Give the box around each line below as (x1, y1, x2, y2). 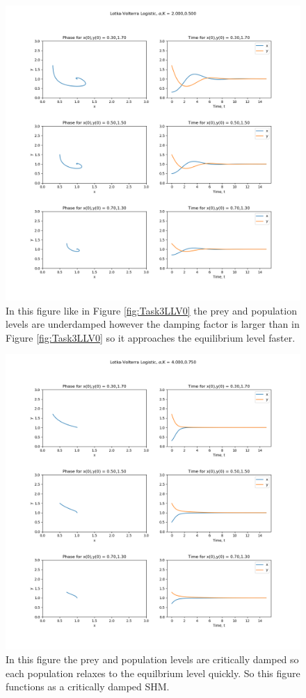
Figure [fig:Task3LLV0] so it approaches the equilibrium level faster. (6, 330, 296, 344)
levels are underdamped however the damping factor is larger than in (6, 317, 300, 331)
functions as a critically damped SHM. (6, 679, 170, 694)
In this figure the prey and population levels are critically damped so (6, 651, 299, 666)
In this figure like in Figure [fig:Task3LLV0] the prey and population (6, 303, 297, 317)
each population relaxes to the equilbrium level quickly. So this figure (6, 665, 300, 680)
